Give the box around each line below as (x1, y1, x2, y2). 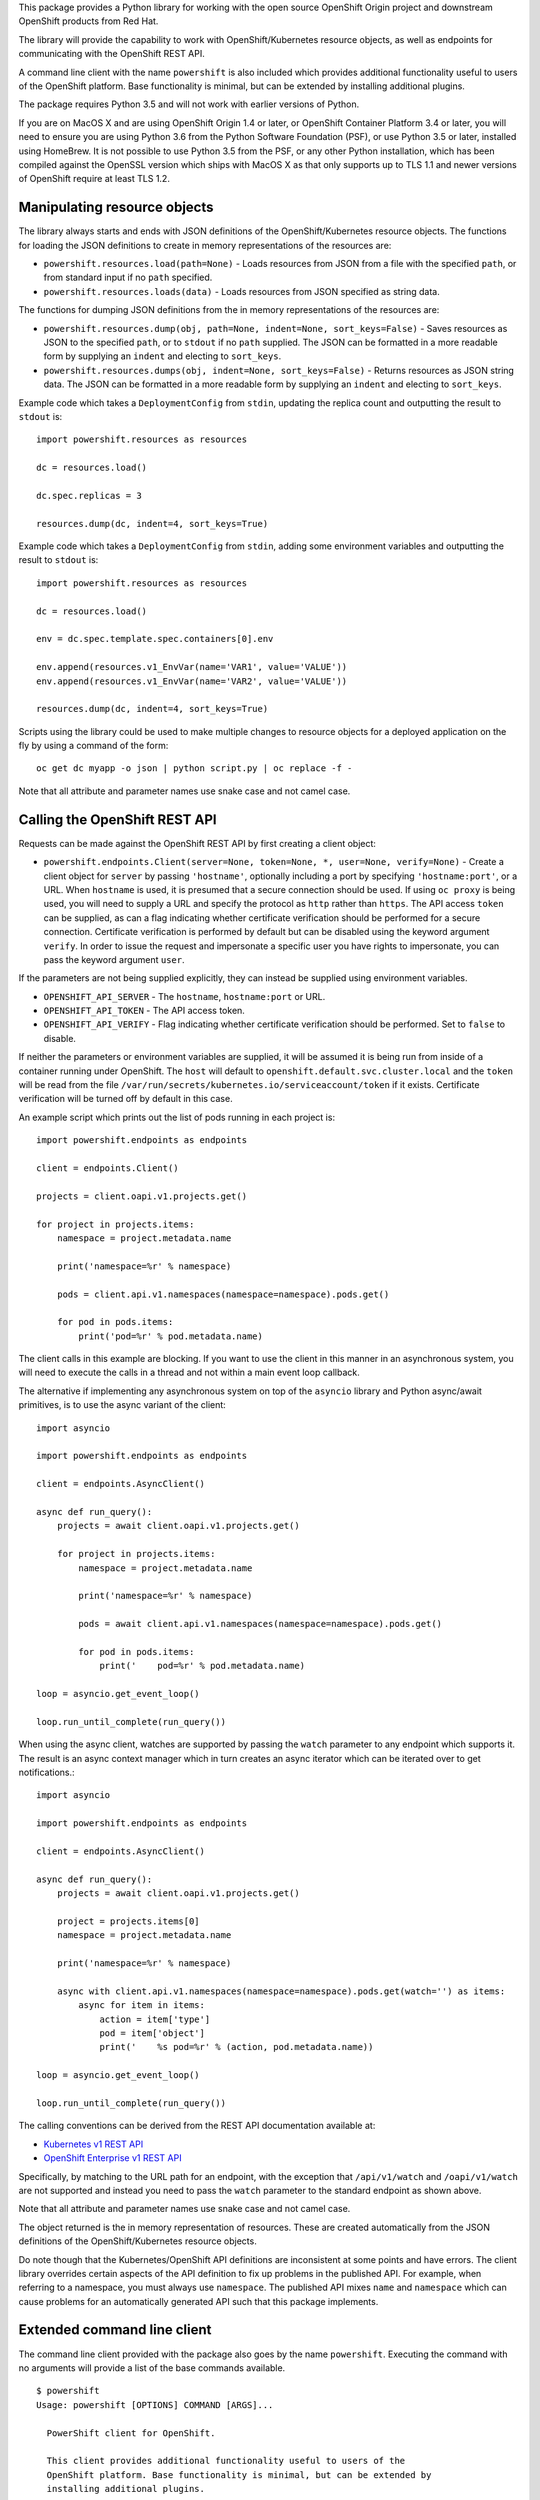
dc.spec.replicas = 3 (36, 490, 142, 501)
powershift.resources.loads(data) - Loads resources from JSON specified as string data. (43, 285, 440, 297)
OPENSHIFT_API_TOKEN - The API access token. (43, 1005, 245, 1017)
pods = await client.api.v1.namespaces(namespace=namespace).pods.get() (78, 1618, 443, 1630)
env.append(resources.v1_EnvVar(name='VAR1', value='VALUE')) (36, 661, 348, 673)
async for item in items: (78, 2000, 205, 2011)
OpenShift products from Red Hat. (18, 15, 159, 27)
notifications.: (18, 1766, 75, 1778)
